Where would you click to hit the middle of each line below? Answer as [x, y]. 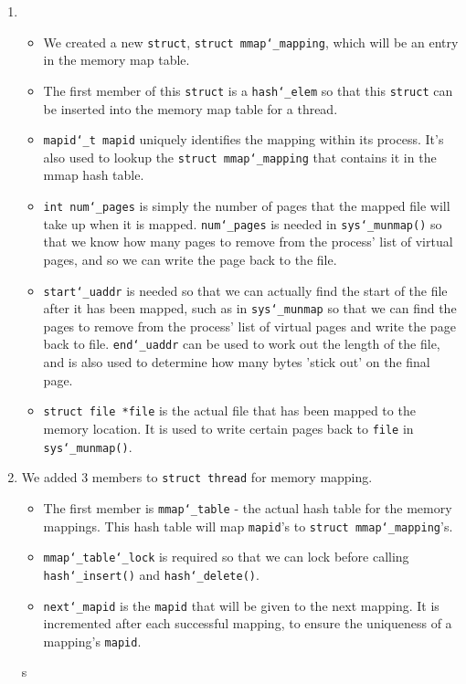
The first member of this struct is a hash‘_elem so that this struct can [248, 90]
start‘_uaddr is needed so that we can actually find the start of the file [245, 290]
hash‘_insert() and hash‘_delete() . [151, 574]
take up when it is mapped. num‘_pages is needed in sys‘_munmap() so [243, 223]
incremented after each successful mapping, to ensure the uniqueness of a [248, 623]
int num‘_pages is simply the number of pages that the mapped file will [247, 205]
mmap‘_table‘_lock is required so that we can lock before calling [226, 557]
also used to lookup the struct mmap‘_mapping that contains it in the [240, 157]
